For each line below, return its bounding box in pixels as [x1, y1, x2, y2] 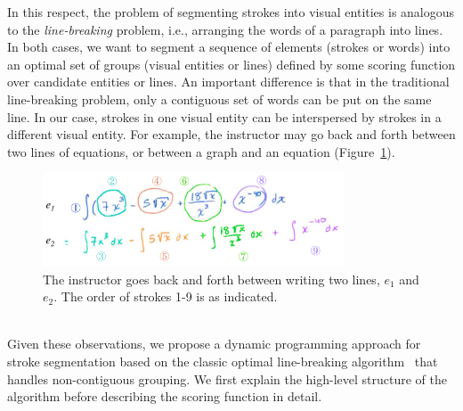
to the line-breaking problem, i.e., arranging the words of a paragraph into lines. [7, 20, 443, 38]
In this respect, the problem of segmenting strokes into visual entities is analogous [7, 3, 455, 21]
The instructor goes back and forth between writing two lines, [43, 269, 380, 288]
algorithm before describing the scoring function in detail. [7, 387, 322, 406]
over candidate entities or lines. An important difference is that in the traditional [7, 72, 450, 91]
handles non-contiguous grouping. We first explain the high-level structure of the [7, 369, 448, 388]
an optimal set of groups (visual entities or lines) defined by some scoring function [7, 54, 456, 73]
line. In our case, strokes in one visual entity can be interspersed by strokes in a [7, 107, 442, 126]
